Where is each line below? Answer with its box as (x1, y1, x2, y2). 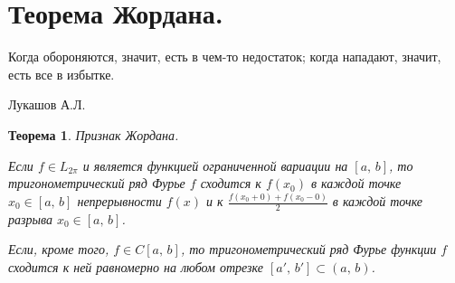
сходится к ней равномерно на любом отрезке (8, 258, 263, 277)
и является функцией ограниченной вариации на (82, 156, 348, 175)
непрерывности (77, 192, 162, 210)
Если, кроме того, (8, 240, 109, 259)
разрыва (8, 209, 52, 228)
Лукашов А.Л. (8, 95, 86, 114)
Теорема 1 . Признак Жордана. (8, 125, 179, 144)
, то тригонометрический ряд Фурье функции (180, 240, 437, 259)
